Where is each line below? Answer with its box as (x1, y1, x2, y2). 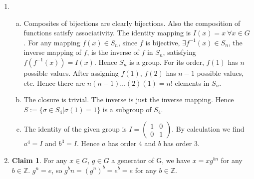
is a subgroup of (102, 104, 152, 114)
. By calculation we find (172, 124, 245, 134)
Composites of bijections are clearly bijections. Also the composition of (23, 17, 241, 28)
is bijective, (145, 37, 180, 47)
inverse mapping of (23, 47, 81, 57)
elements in (175, 77, 210, 88)
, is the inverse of (87, 47, 139, 57)
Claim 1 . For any (11, 155, 67, 165)
